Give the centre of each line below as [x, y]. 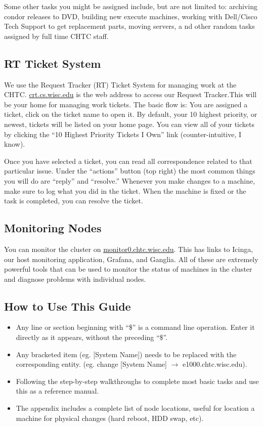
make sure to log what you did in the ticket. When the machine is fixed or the [125, 190]
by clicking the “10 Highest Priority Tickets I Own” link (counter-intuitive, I [123, 134]
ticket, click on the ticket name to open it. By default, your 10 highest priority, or [131, 114]
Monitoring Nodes [53, 228]
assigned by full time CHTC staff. [56, 36]
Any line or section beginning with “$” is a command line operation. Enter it [135, 327]
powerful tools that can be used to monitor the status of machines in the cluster [128, 269]
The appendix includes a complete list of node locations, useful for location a [135, 408]
